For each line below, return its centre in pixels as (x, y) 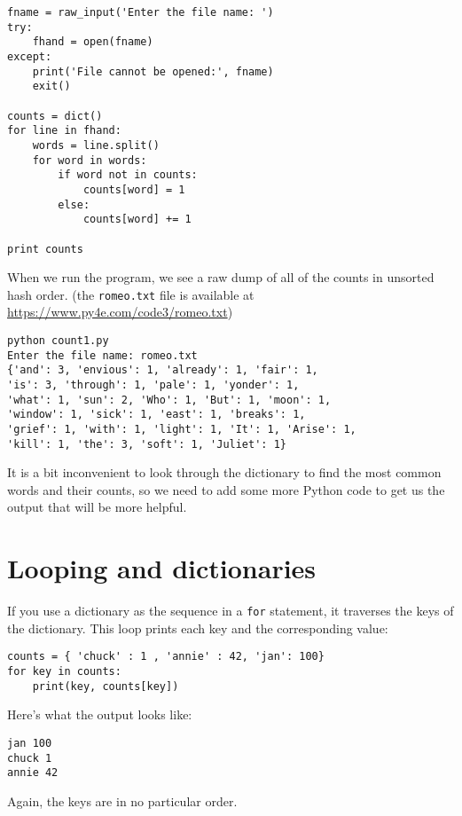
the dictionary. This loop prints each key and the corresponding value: (198, 628)
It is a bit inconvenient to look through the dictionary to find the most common (224, 472)
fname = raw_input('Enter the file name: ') (141, 12)
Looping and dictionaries (162, 568)
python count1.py (58, 341)
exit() (51, 86)
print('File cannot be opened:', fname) (153, 71)
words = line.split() (96, 145)
